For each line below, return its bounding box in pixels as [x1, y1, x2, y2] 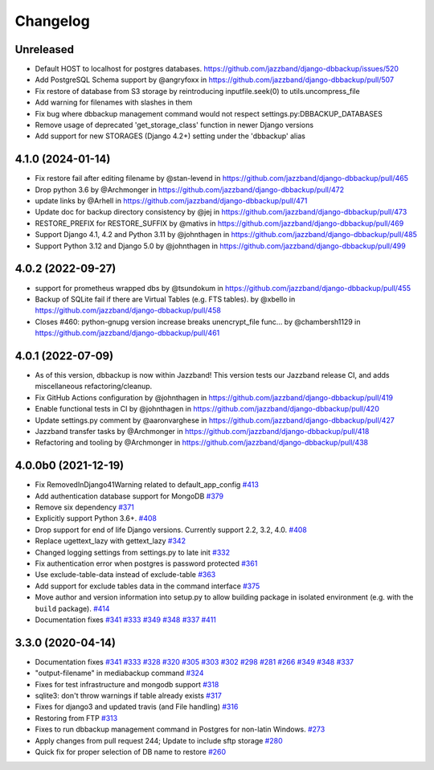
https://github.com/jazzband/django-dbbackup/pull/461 [35, 328, 220, 338]
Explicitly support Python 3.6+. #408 [35, 514, 157, 523]
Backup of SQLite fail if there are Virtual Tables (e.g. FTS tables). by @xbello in [35, 294, 296, 304]
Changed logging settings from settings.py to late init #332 [35, 547, 231, 557]
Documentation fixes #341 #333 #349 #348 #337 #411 [35, 615, 217, 625]
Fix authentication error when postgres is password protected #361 [35, 559, 258, 568]
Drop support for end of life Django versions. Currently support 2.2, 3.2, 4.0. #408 [35, 525, 307, 534]
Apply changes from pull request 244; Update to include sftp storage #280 [35, 735, 283, 745]
